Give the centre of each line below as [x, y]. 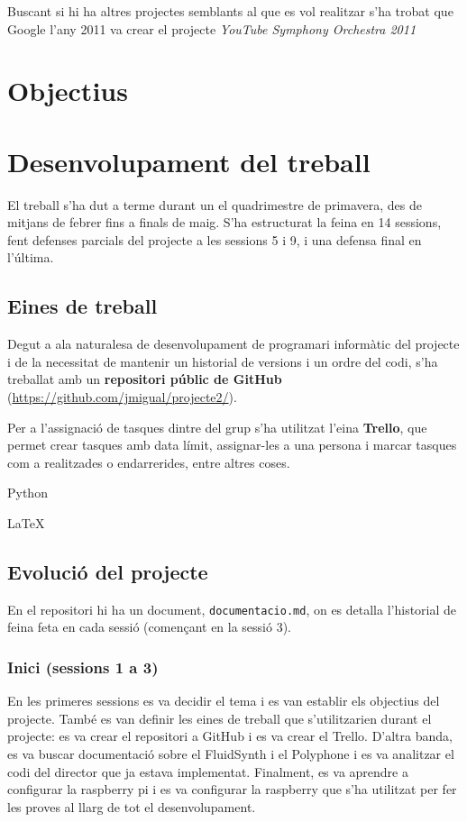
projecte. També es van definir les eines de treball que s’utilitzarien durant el [220, 718]
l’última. [31, 257]
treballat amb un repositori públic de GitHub [145, 379]
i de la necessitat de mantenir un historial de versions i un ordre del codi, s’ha [223, 361]
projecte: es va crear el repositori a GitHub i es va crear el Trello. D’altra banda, [230, 736]
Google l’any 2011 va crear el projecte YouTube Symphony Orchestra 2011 [212, 28]
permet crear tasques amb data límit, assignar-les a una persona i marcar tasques [232, 445]
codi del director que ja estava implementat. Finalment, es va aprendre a [208, 771]
